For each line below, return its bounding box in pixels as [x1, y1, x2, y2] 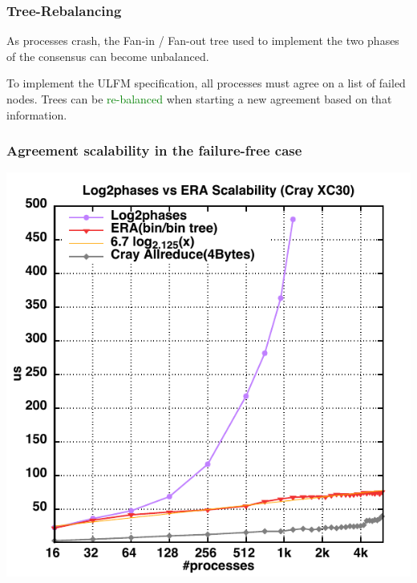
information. [6, 106, 67, 123]
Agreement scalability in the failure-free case [6, 140, 302, 160]
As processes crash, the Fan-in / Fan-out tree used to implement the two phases [6, 32, 399, 49]
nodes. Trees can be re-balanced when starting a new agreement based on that [6, 91, 392, 107]
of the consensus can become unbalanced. [6, 47, 209, 64]
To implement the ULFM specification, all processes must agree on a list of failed [6, 75, 406, 91]
